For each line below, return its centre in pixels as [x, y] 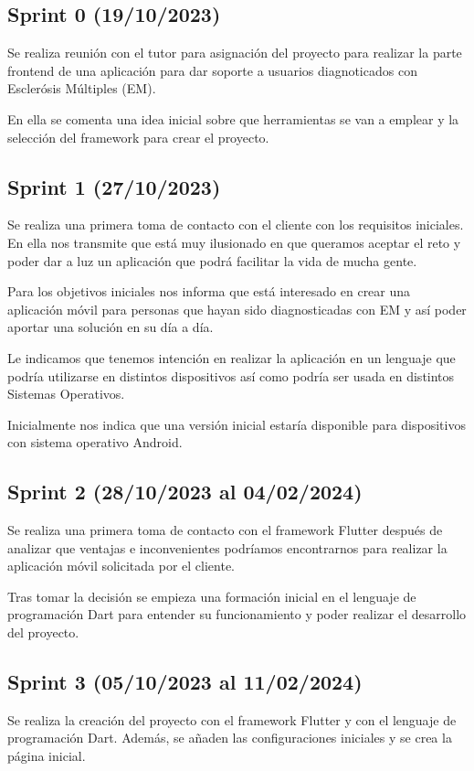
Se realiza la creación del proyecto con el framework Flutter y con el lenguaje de [232, 719]
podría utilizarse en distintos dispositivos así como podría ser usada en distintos [231, 375]
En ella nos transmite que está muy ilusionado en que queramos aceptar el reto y [234, 242]
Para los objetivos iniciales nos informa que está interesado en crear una [209, 291]
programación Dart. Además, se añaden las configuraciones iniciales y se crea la [230, 738]
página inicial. [47, 756]
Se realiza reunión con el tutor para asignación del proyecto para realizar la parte [235, 53]
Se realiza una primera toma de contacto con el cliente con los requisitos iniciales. [236, 225]
